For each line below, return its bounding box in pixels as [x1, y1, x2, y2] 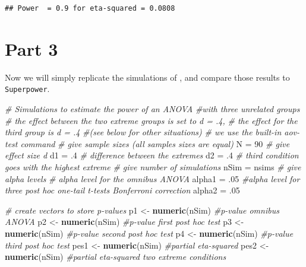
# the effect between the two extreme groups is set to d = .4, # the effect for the [5, 114, 298, 126]
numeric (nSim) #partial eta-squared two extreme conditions [5, 250, 226, 263]
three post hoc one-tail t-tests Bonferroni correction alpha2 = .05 [5, 184, 240, 196]
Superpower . [5, 82, 50, 95]
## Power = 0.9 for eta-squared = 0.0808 [5, 4, 175, 12]
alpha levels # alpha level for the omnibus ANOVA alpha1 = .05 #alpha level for [5, 172, 300, 185]
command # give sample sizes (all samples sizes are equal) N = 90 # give [20, 137, 290, 150]
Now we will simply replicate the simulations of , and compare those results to [5, 71, 290, 83]
